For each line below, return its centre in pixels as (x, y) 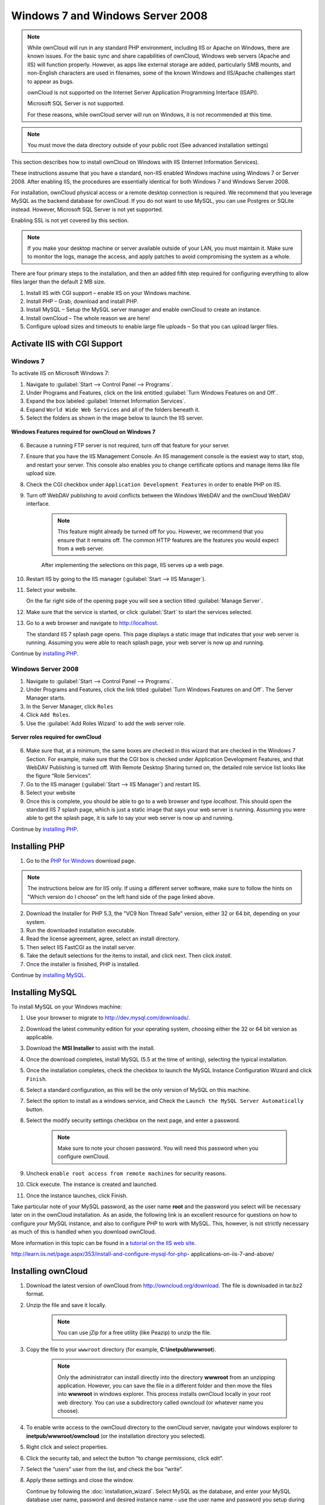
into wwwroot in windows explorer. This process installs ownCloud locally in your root (164, 1394)
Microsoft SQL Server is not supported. (76, 104)
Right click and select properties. (67, 1447)
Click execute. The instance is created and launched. (92, 1184)
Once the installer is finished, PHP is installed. (83, 964)
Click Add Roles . (48, 715)
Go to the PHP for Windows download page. (81, 860)
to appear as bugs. (51, 81)
